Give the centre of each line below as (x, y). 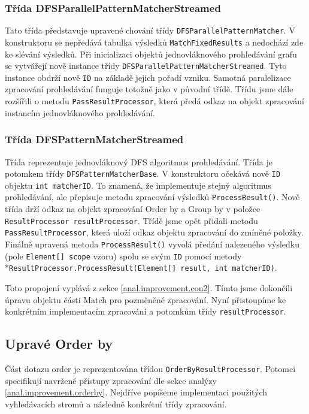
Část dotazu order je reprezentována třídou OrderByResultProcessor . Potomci (150, 368)
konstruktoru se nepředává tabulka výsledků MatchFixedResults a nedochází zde (154, 42)
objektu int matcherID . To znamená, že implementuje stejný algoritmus (138, 185)
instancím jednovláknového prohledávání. (80, 112)
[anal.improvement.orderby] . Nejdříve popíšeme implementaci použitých (136, 392)
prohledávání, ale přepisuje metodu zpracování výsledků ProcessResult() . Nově (152, 197)
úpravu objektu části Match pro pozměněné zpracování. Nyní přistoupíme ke (146, 299)
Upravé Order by (59, 344)
